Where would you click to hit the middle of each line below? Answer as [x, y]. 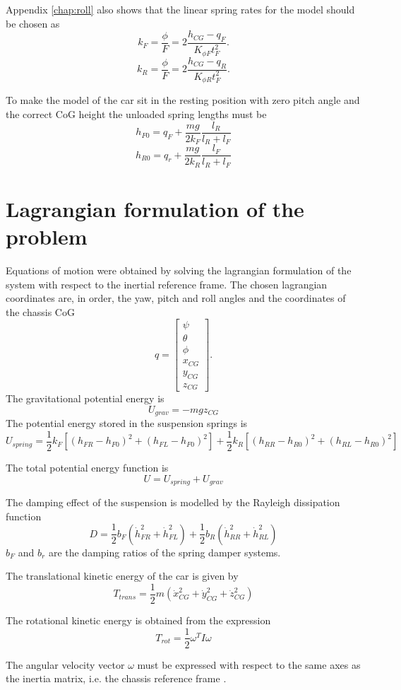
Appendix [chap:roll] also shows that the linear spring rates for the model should [180, 9]
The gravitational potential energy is [85, 398]
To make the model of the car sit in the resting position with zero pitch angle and [183, 100]
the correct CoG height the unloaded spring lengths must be [136, 114]
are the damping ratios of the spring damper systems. [164, 552]
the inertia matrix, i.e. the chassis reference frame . [116, 678]
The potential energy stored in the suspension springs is [127, 423]
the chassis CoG [40, 311]
